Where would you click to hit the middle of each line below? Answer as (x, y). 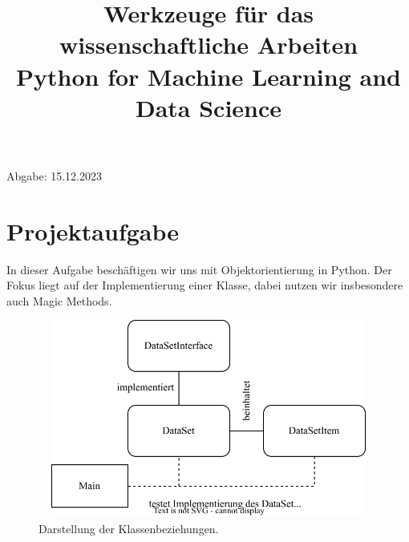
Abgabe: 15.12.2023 (55, 175)
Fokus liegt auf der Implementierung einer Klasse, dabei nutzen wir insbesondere (205, 285)
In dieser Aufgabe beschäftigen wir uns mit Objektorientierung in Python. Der (199, 269)
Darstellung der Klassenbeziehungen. (129, 528)
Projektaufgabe (93, 231)
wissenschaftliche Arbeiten (209, 44)
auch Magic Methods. (59, 300)
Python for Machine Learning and (209, 76)
